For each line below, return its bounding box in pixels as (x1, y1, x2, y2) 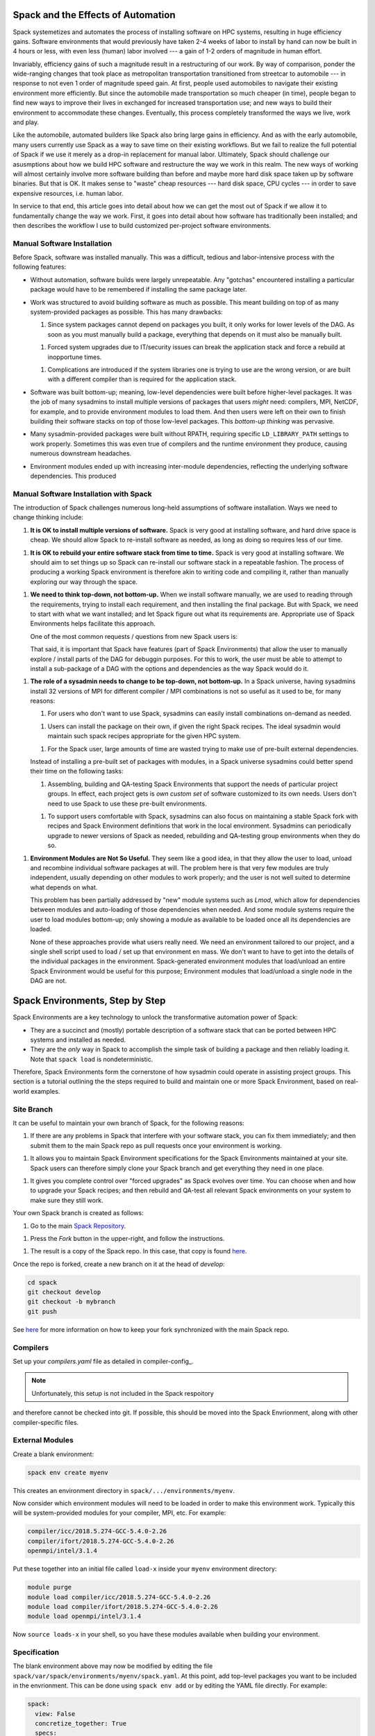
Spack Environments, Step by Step (12, 995, 166, 1007)
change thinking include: (12, 513, 83, 521)
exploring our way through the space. (30, 577, 138, 586)
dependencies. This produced (30, 471, 117, 480)
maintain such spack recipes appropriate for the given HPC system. (47, 732, 241, 740)
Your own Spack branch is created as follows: (12, 1209, 144, 1217)
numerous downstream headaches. (30, 449, 132, 458)
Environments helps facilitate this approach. (30, 619, 156, 628)
